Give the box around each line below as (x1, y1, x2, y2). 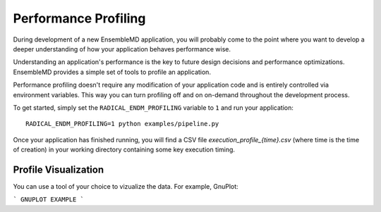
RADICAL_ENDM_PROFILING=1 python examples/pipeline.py (25, 120, 219, 128)
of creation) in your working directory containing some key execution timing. (13, 145, 236, 154)
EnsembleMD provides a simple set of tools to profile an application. (13, 68, 212, 76)
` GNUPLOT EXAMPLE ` (13, 196, 85, 204)
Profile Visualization (13, 163, 104, 175)
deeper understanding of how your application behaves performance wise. (13, 44, 231, 53)
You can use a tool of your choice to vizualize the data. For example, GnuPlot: (13, 182, 239, 190)
